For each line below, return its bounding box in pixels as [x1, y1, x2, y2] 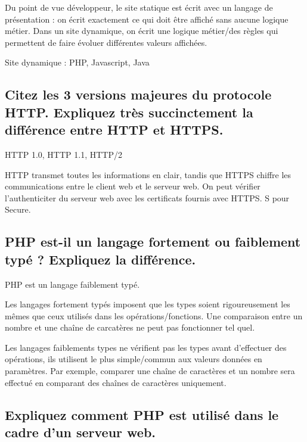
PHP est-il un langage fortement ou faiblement [5, 232, 301, 251]
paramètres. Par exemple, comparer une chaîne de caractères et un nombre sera [5, 365, 295, 377]
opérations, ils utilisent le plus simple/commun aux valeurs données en [5, 353, 262, 365]
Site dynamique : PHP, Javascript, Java [5, 56, 150, 69]
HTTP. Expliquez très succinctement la [5, 102, 253, 121]
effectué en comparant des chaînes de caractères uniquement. [5, 376, 227, 388]
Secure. [5, 203, 31, 216]
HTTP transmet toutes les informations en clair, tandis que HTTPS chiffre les [5, 168, 292, 180]
